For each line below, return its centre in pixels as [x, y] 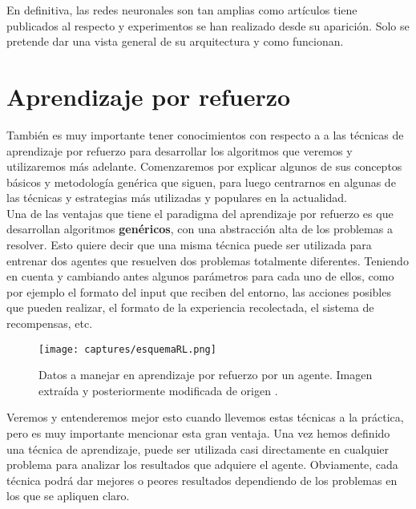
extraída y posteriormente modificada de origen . [158, 390]
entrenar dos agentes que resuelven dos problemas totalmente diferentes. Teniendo [208, 260]
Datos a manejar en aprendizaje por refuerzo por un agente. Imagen [206, 375]
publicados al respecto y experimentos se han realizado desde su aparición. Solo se [208, 25]
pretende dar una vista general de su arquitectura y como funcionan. [175, 41]
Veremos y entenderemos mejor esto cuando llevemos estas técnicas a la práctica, [205, 417]
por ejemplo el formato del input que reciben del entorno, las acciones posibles [199, 291]
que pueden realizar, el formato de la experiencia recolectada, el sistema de [190, 307]
